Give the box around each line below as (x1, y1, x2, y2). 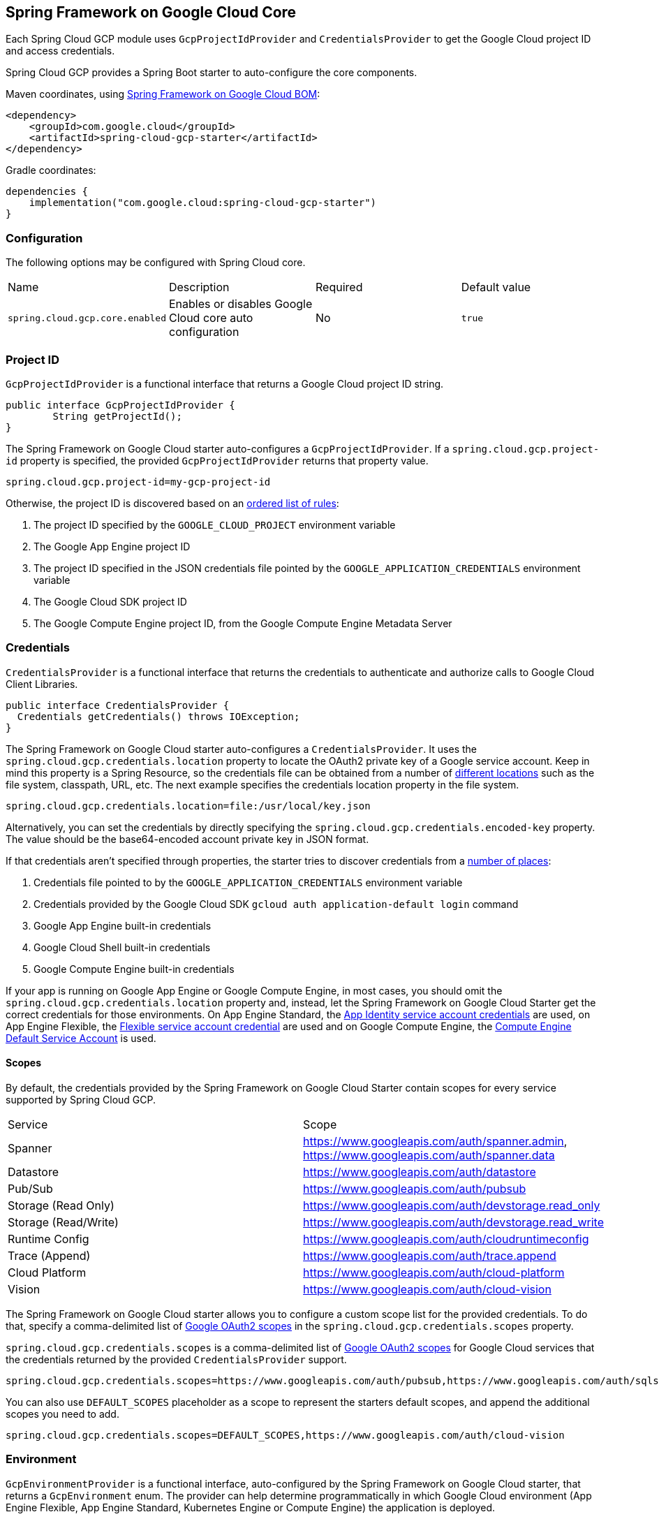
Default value (461, 280, 531, 295)
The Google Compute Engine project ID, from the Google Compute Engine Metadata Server (34, 617, 452, 629)
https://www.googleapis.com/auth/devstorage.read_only (303, 1198, 600, 1212)
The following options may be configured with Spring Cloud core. (6, 256, 306, 269)
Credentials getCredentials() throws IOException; (17, 710, 300, 722)
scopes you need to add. (6, 1407, 119, 1420)
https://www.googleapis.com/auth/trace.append (303, 1248, 556, 1263)
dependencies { (6, 186, 89, 198)
